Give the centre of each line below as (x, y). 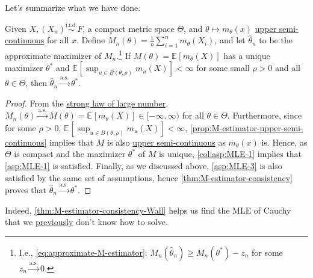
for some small (223, 68)
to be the (276, 40)
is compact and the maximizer (70, 154)
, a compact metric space (129, 28)
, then (36, 83)
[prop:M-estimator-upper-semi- (246, 127)
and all (287, 68)
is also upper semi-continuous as (166, 142)
